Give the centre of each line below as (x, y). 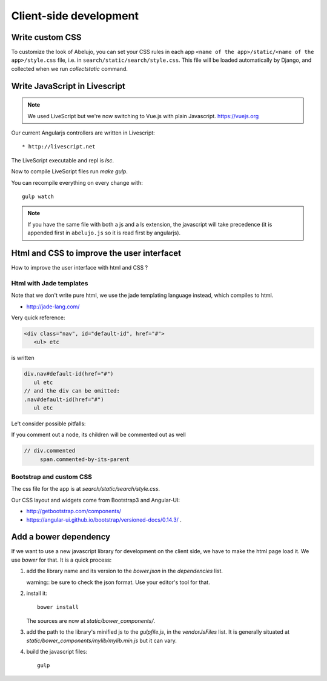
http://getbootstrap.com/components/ (74, 511)
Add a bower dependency (61, 537)
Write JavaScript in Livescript (68, 86)
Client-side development (75, 16)
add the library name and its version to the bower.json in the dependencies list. (125, 571)
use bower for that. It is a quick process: (61, 560)
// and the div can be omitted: (72, 391)
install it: (37, 593)
